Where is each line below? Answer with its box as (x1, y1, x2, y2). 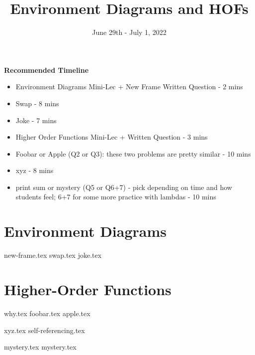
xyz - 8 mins (15, 165, 54, 176)
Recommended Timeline (4, 64, 89, 75)
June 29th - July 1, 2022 (92, 27, 167, 37)
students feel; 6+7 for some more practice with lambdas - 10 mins (15, 191, 216, 202)
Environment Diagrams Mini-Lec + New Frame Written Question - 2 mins (15, 81, 243, 92)
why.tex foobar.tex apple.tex (4, 308, 90, 318)
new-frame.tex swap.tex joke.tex (4, 250, 102, 260)
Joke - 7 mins (15, 115, 57, 125)
